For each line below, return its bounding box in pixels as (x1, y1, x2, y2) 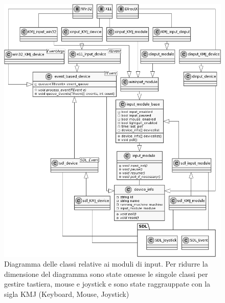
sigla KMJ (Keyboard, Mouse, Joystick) (4, 288, 129, 299)
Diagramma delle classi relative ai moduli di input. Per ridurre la (4, 258, 208, 269)
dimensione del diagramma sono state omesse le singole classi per (4, 268, 208, 279)
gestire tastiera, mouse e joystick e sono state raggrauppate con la (4, 278, 211, 289)
